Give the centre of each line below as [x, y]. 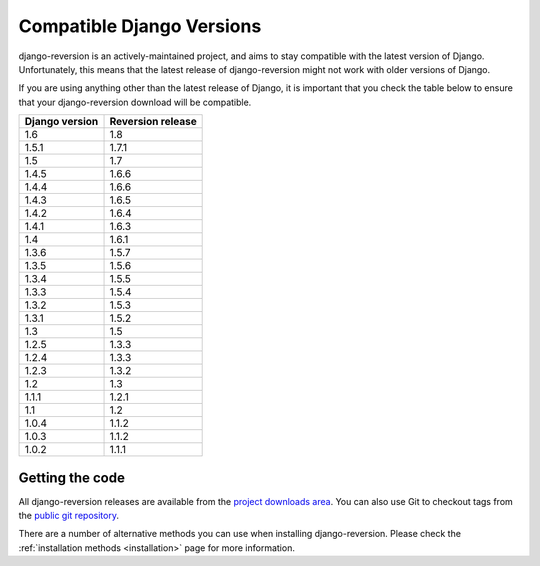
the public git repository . [69, 516]
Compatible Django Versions [140, 26]
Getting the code [71, 477]
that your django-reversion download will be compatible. [135, 102]
